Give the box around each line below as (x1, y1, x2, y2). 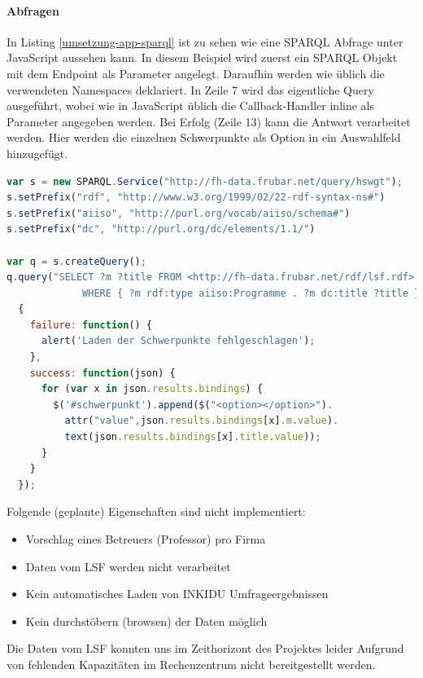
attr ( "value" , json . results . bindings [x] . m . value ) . (64, 415, 339, 427)
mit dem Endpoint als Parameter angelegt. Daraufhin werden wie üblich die (7, 64, 385, 81)
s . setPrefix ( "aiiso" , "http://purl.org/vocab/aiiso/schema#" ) (7, 207, 351, 219)
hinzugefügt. (7, 144, 68, 161)
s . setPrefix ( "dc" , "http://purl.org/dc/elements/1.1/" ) (7, 223, 316, 236)
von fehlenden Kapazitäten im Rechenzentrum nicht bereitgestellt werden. (7, 655, 376, 672)
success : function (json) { (29, 367, 176, 379)
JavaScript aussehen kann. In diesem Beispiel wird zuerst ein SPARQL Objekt (7, 49, 398, 66)
